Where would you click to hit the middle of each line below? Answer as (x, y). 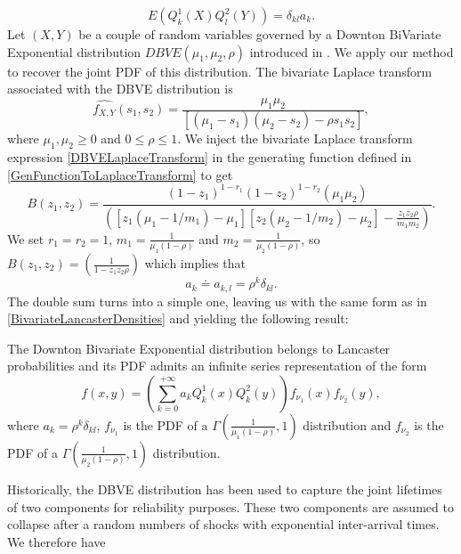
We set (26, 238)
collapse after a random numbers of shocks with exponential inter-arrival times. (223, 524)
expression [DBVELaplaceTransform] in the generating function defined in (210, 157)
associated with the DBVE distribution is (120, 89)
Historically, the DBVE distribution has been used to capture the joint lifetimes (225, 489)
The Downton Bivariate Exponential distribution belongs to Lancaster (199, 348)
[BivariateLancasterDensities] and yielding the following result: (178, 318)
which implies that (195, 263)
